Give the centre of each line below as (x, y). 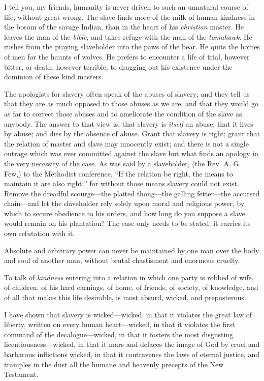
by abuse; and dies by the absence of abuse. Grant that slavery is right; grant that (132, 134)
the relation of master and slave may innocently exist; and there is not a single (126, 143)
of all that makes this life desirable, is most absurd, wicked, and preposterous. (125, 297)
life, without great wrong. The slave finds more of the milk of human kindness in (129, 17)
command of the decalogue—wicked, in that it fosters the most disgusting (119, 334)
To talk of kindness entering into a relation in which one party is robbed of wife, (129, 277)
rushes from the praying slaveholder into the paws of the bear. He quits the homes (132, 47)
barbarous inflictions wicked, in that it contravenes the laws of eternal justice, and (132, 354)
